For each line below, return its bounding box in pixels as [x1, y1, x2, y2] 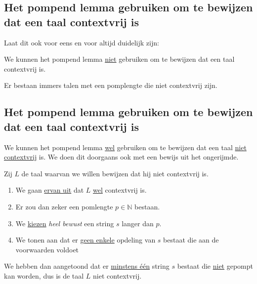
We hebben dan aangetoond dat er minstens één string [4, 261, 170, 271]
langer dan [122, 218, 154, 228]
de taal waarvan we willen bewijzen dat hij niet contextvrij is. [21, 168, 209, 178]
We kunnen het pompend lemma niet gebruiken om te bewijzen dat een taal [4, 54, 235, 64]
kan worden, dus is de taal [4, 270, 84, 281]
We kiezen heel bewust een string [15, 218, 114, 228]
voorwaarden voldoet [15, 244, 79, 254]
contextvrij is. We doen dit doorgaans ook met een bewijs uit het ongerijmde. [4, 152, 239, 162]
